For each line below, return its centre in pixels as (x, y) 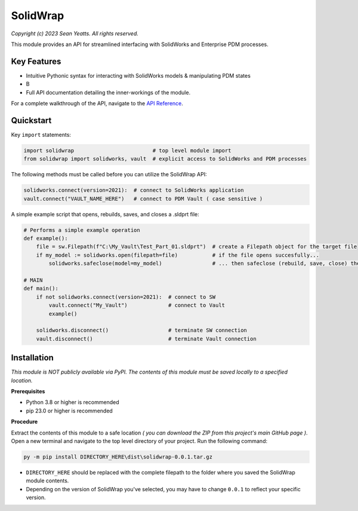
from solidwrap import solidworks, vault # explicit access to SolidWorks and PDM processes (165, 159)
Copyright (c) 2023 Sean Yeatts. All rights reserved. (75, 33)
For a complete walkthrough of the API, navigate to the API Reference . (97, 103)
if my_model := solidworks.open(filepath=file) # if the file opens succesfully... (178, 255)
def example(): (46, 238)
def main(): (41, 289)
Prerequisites (28, 391)
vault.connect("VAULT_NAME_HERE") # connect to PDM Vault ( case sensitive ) (143, 198)
